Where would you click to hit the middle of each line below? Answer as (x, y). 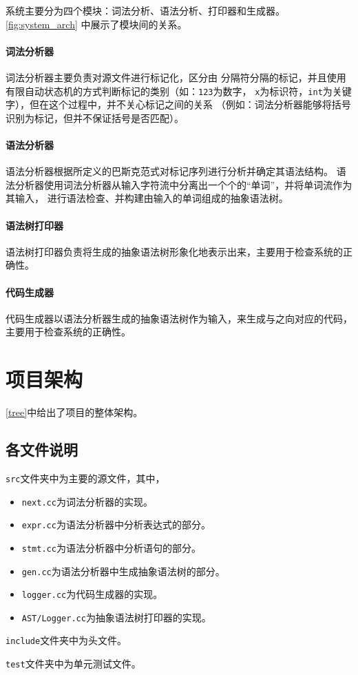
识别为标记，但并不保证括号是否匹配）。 (95, 117)
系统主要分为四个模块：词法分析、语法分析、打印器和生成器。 (145, 10)
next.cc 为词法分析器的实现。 (87, 501)
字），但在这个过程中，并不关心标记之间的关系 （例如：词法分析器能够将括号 (178, 104)
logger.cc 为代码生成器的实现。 (92, 594)
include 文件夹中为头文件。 (66, 640)
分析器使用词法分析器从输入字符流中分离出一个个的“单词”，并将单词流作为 (183, 184)
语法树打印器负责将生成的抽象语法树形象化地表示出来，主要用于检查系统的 (174, 251)
